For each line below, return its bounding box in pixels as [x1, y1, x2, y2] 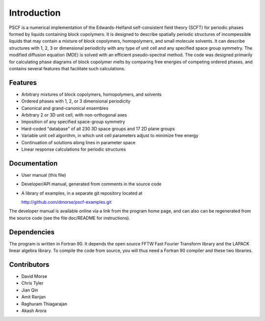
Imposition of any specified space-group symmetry [21, 119, 125, 125]
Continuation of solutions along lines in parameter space [21, 139, 136, 145]
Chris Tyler [21, 280, 44, 286]
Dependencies [9, 228, 55, 236]
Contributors [9, 260, 50, 268]
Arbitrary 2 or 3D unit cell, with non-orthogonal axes [21, 112, 127, 118]
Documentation [9, 159, 58, 167]
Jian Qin [21, 287, 38, 293]
